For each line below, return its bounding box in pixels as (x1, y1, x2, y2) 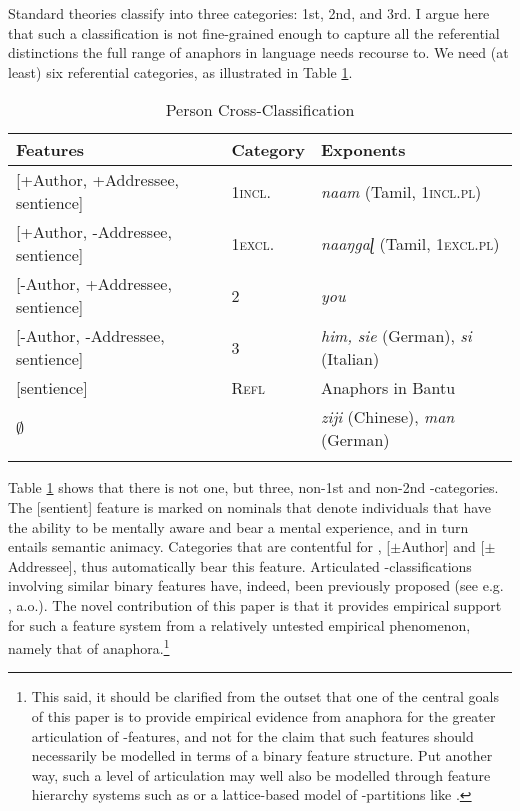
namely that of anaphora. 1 (8, 635, 170, 658)
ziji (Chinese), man (320, 405, 455, 429)
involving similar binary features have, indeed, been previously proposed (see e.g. (8, 575, 504, 596)
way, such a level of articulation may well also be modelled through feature (31, 764, 491, 785)
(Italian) (320, 347, 380, 371)
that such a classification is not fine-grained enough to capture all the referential (8, 22, 500, 43)
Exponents (320, 138, 406, 162)
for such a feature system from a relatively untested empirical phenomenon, (8, 614, 471, 635)
